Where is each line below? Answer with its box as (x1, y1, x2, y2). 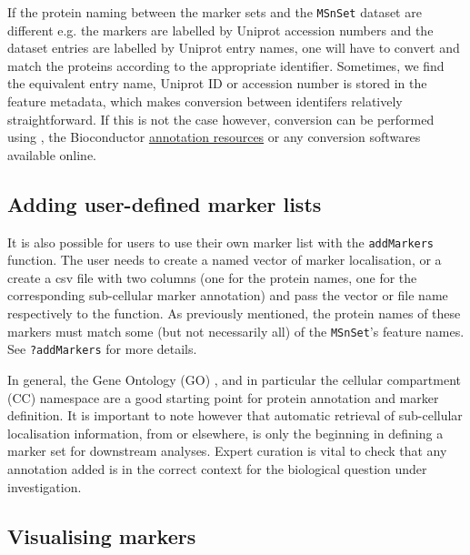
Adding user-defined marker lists (7, 189, 322, 217)
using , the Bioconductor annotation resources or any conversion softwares (7, 127, 421, 146)
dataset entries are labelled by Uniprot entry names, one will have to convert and (7, 38, 460, 57)
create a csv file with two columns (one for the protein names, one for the (7, 267, 417, 287)
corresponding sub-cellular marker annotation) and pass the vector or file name (7, 286, 448, 305)
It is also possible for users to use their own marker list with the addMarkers (7, 232, 435, 251)
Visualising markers (7, 521, 196, 550)
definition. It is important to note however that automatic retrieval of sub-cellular (7, 406, 463, 425)
